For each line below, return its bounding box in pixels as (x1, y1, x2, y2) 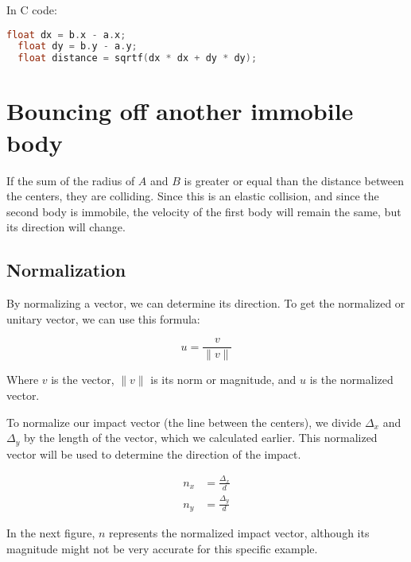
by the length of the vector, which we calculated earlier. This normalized (23, 429, 378, 446)
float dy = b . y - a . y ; (17, 41, 138, 52)
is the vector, (51, 371, 114, 388)
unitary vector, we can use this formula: (6, 310, 200, 327)
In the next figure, (6, 524, 95, 541)
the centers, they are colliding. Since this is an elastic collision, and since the (6, 188, 379, 204)
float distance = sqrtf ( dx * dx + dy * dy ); (17, 52, 258, 64)
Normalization (6, 258, 126, 282)
